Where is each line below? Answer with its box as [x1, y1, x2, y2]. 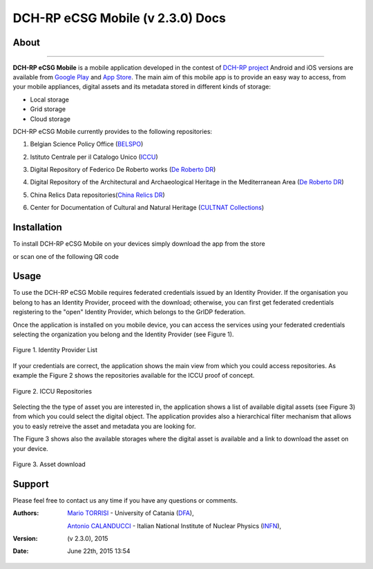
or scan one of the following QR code [12, 252, 119, 260]
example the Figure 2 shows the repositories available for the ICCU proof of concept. [12, 372, 255, 380]
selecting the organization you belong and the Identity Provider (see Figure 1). [12, 330, 234, 338]
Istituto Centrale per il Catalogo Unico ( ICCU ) [30, 153, 158, 161]
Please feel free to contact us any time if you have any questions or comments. [12, 496, 238, 504]
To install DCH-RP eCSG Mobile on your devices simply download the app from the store [12, 240, 265, 248]
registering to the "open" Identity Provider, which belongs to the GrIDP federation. [12, 308, 246, 316]
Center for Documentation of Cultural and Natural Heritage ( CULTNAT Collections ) [30, 204, 265, 212]
